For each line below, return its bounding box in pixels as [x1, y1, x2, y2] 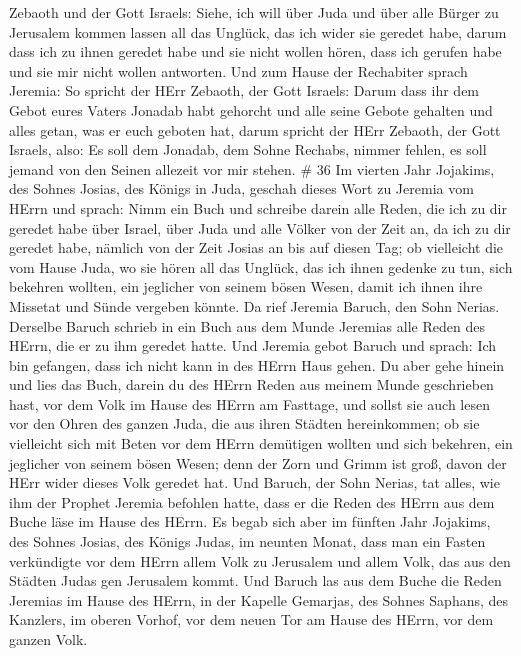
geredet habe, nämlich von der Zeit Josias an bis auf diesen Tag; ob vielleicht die [9, 237, 504, 258]
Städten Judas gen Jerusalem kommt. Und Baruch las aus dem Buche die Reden [9, 570, 502, 591]
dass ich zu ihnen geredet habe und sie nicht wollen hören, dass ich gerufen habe [9, 41, 502, 62]
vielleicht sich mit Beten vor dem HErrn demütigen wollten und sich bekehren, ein [9, 433, 513, 454]
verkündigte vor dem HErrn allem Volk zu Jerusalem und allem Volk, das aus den [9, 550, 511, 571]
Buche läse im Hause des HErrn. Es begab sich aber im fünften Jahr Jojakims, [9, 511, 491, 532]
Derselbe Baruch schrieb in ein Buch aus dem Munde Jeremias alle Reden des [9, 315, 485, 336]
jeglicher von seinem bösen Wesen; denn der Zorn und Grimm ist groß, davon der [9, 452, 507, 473]
